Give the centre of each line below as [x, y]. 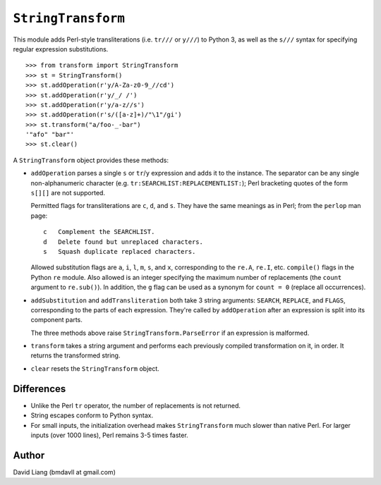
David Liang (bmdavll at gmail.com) [64, 472]
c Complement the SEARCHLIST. [99, 232]
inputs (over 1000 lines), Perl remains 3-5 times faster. [109, 435]
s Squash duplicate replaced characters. [120, 251]
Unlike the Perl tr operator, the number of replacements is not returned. [136, 405]
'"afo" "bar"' [50, 135]
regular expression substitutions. [61, 49]
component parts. [56, 320]
